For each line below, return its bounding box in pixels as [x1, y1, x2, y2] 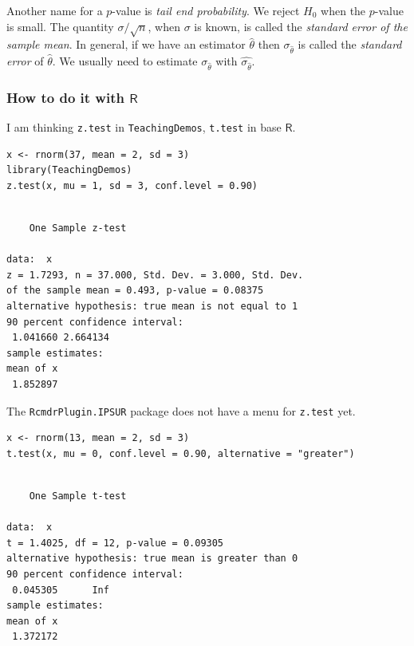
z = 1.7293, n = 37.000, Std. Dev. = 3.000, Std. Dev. [6, 269, 304, 281]
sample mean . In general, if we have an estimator [6, 36, 246, 53]
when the [321, 2, 366, 18]
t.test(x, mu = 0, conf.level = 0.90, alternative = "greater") [6, 447, 355, 459]
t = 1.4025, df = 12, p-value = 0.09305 [6, 537, 224, 549]
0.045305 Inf [12, 584, 109, 596]
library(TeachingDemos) [6, 164, 132, 176]
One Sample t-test [29, 490, 127, 502]
